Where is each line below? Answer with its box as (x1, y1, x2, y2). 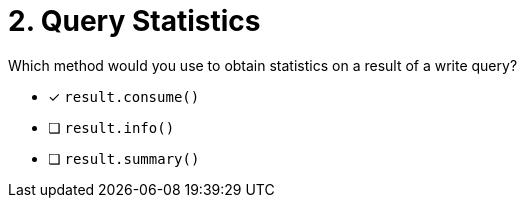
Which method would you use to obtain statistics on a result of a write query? (8, 56, 518, 74)
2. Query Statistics (8, 4, 261, 38)
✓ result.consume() (48, 87, 200, 105)
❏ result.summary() (48, 149, 200, 167)
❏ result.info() (48, 118, 175, 136)
